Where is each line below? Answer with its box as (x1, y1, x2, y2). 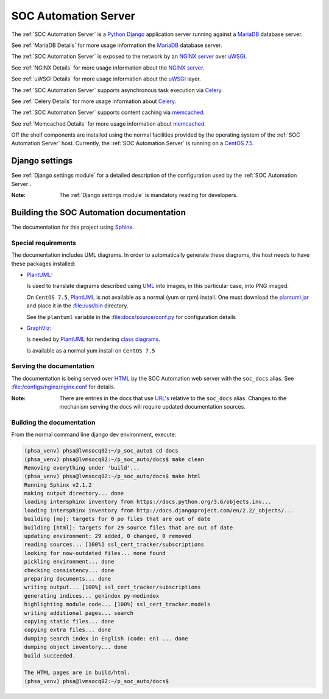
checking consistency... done (24, 567, 115, 573)
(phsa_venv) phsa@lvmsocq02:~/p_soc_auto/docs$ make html (24, 473, 201, 480)
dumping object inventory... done (24, 643, 127, 651)
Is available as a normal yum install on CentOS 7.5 (26, 346, 155, 354)
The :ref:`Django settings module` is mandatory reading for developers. (59, 192, 238, 199)
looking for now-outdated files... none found (24, 550, 166, 556)
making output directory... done (24, 490, 124, 497)
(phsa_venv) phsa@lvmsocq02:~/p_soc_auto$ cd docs (24, 447, 179, 454)
